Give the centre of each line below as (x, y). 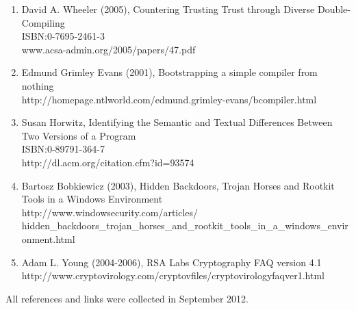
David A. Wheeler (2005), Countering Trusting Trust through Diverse (168, 9)
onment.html (48, 238)
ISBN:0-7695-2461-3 (63, 36)
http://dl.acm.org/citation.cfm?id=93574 (108, 162)
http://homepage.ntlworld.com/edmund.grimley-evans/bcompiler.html (169, 99)
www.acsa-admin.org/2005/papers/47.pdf (109, 49)
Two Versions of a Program (79, 135)
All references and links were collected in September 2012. (127, 298)
